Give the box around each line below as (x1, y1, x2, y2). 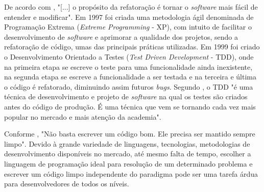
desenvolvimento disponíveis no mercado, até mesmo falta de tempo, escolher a (4, 148, 251, 159)
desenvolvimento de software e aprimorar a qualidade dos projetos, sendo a (4, 31, 238, 42)
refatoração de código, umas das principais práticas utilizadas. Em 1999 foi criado (4, 41, 260, 52)
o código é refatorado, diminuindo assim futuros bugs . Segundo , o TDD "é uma (4, 81, 253, 92)
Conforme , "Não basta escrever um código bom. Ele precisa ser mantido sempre (4, 128, 255, 139)
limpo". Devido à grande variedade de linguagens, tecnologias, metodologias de (4, 138, 250, 149)
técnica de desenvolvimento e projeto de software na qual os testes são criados (4, 91, 248, 102)
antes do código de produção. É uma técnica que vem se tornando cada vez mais (4, 101, 256, 112)
